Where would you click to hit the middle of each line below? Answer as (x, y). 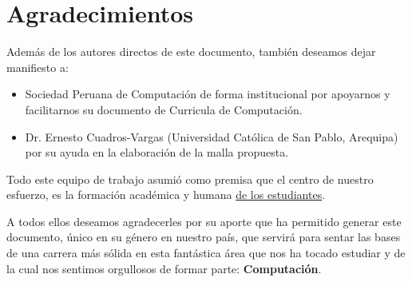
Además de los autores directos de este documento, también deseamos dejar (191, 52)
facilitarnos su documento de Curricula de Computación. (164, 109)
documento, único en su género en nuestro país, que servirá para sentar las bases (204, 237)
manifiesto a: (38, 67)
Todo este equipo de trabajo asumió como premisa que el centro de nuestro (190, 179)
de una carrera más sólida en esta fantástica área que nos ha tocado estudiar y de (206, 253)
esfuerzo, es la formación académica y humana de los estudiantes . (166, 195)
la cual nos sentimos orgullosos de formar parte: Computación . (164, 268)
